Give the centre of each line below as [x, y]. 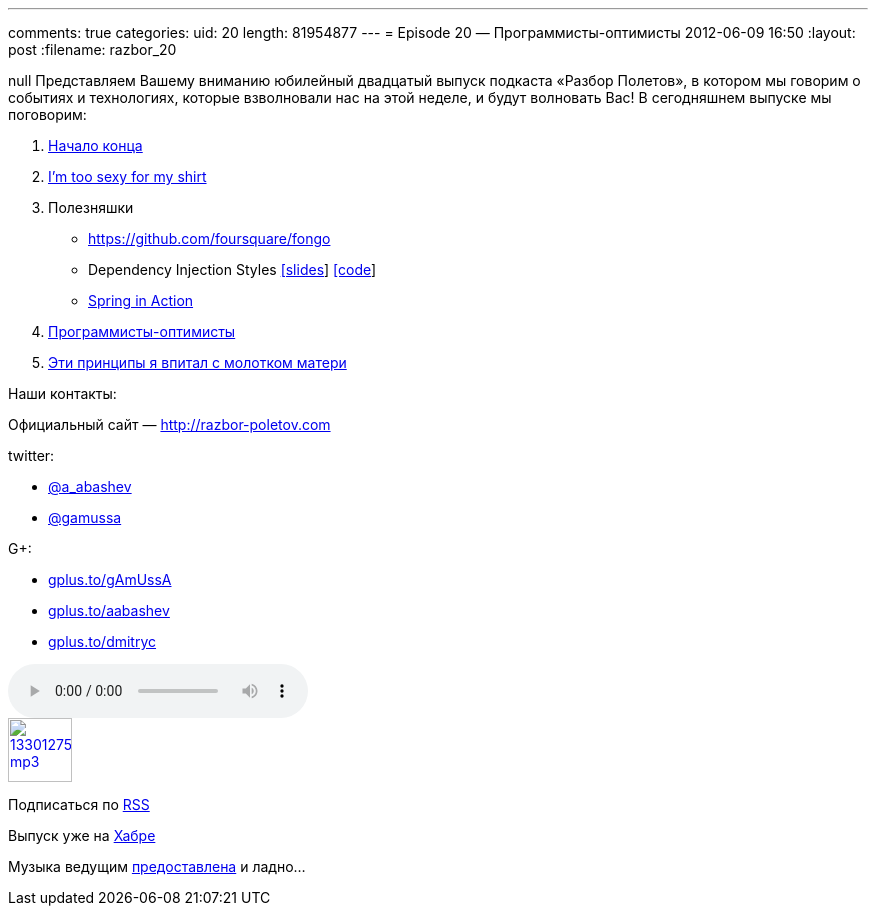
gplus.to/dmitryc [102, 641]
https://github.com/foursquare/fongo [209, 238]
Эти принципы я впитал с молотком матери [197, 362]
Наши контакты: [62, 393]
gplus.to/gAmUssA [110, 579]
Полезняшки [91, 207]
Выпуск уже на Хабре [82, 835]
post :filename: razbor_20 [92, 49]
